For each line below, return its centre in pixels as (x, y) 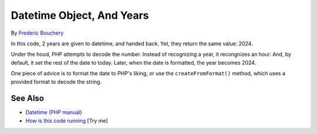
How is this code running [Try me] (67, 120)
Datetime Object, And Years (80, 15)
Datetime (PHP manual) (54, 112)
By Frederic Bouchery (37, 33)
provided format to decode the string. (56, 82)
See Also (27, 98)
